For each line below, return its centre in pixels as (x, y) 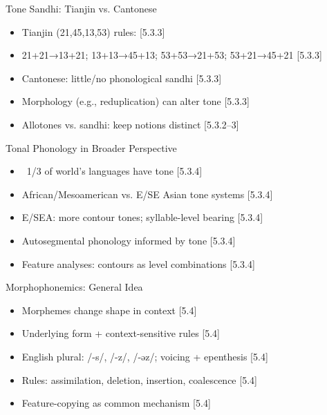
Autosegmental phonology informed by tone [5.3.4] (129, 240)
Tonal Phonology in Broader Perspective (91, 147)
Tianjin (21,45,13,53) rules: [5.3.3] (93, 31)
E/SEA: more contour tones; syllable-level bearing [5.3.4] (142, 217)
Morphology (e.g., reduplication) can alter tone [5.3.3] (136, 101)
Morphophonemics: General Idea (74, 287)
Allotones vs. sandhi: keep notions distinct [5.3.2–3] (130, 124)
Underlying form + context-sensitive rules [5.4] (121, 333)
